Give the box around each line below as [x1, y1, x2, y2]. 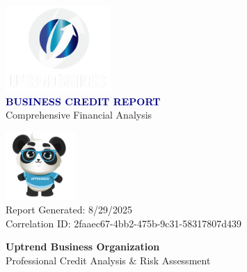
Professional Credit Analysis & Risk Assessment [6, 253, 211, 268]
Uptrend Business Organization [6, 239, 160, 254]
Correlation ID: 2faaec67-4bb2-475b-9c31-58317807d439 [6, 216, 241, 230]
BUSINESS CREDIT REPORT [6, 93, 161, 108]
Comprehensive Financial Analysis [6, 107, 152, 122]
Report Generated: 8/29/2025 [6, 202, 132, 217]
